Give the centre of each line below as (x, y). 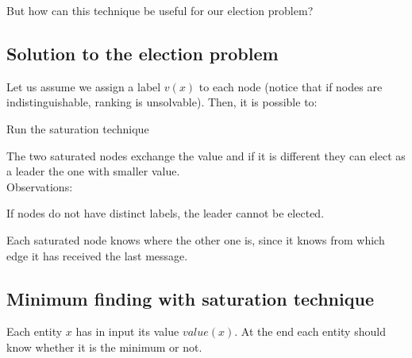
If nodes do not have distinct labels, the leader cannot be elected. (166, 213)
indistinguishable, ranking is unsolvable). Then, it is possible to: (162, 102)
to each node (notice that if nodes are (291, 86)
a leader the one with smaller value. (93, 171)
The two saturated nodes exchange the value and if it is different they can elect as (206, 155)
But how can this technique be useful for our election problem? (160, 10)
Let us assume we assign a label (84, 86)
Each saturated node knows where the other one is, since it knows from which (196, 239)
